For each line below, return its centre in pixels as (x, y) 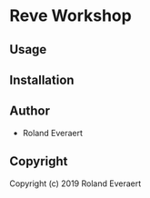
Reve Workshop (70, 16)
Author (30, 111)
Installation (42, 79)
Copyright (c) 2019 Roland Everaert (75, 183)
